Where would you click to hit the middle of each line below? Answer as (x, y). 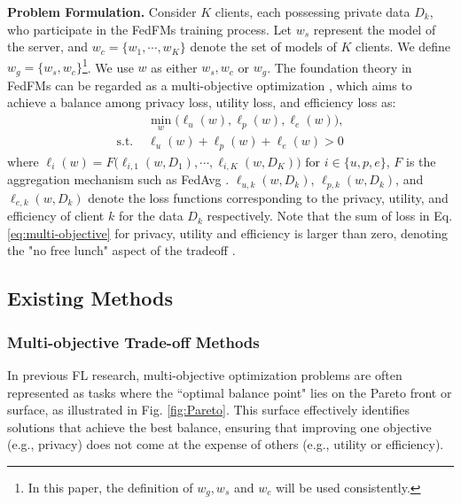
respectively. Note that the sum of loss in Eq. (330, 216)
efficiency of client (56, 216)
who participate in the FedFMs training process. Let (150, 29)
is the (421, 161)
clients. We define (403, 47)
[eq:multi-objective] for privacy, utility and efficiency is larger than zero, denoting (227, 233)
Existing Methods (90, 298)
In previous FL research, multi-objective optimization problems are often (205, 374)
